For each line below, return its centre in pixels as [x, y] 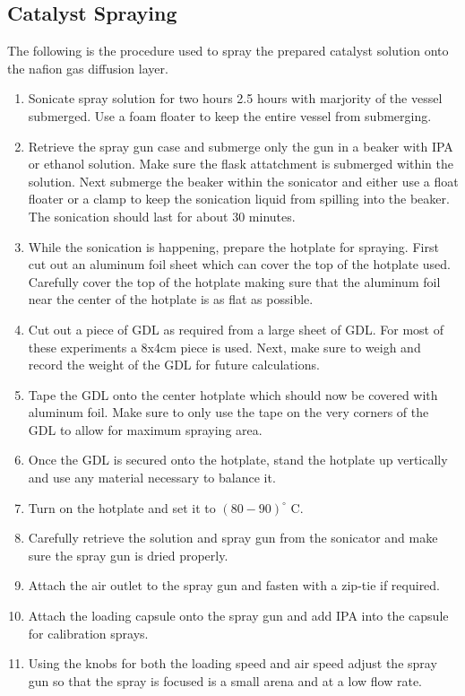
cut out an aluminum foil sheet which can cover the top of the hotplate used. [239, 264]
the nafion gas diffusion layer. [88, 68]
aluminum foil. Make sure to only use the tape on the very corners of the [228, 412]
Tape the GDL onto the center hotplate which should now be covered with [233, 394]
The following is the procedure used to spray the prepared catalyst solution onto [228, 51]
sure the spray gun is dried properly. [128, 555]
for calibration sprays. [88, 633]
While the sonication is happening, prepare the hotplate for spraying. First [233, 246]
